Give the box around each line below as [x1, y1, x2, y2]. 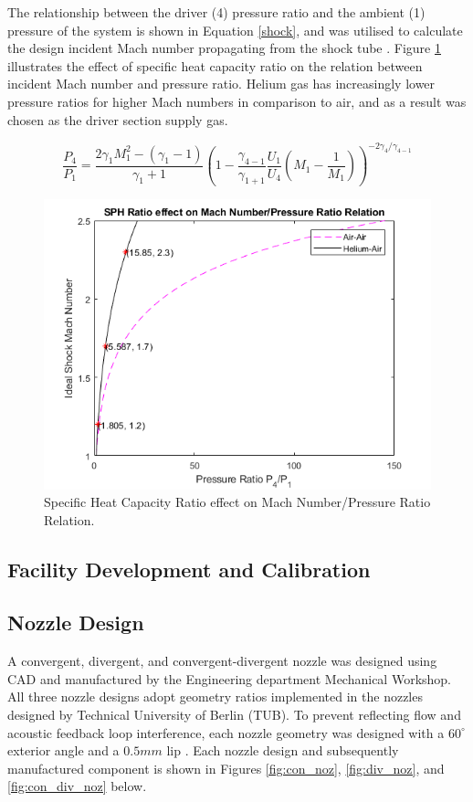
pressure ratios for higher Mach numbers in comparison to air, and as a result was [7, 91, 467, 111]
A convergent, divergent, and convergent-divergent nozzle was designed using [7, 651, 437, 670]
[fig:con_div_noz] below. [7, 776, 147, 796]
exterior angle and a [7, 741, 120, 760]
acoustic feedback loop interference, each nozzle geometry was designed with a [7, 723, 445, 742]
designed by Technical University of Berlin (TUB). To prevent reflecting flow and [7, 705, 461, 724]
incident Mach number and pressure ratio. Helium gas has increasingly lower [7, 74, 436, 93]
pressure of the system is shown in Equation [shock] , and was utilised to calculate [7, 20, 463, 39]
